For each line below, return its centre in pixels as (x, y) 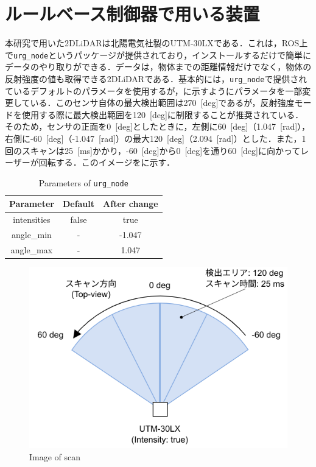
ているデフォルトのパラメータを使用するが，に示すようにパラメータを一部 (154, 90)
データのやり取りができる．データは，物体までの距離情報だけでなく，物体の (158, 67)
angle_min (32, 235)
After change (131, 204)
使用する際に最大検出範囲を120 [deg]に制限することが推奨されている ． (163, 114)
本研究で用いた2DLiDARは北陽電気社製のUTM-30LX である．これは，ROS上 (156, 43)
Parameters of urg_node (83, 182)
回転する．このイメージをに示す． (107, 162)
